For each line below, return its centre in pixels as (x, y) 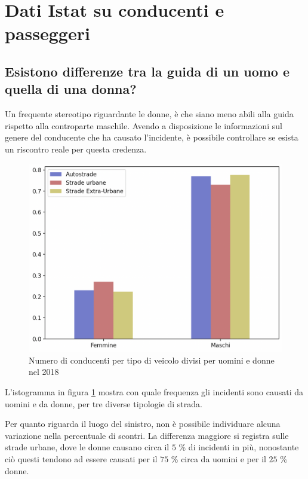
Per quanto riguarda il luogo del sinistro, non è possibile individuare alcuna (143, 424)
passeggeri (47, 33)
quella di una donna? (71, 89)
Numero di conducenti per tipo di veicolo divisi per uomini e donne (152, 360)
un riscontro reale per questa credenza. (76, 149)
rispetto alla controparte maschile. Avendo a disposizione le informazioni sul (144, 125)
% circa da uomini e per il (218, 458)
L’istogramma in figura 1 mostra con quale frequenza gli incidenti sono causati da (154, 392)
